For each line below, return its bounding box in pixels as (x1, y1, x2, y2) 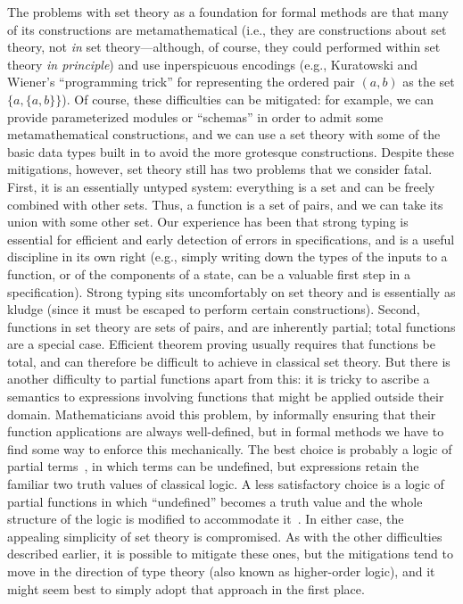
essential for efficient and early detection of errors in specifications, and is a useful (7, 229, 455, 248)
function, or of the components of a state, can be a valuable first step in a (7, 264, 410, 283)
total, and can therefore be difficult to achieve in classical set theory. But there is (7, 352, 451, 370)
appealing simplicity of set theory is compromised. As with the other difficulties (7, 526, 442, 545)
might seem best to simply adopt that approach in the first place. (7, 579, 365, 598)
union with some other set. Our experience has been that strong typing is (7, 212, 409, 231)
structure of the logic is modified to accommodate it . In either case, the (7, 509, 404, 528)
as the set (402, 72, 455, 91)
